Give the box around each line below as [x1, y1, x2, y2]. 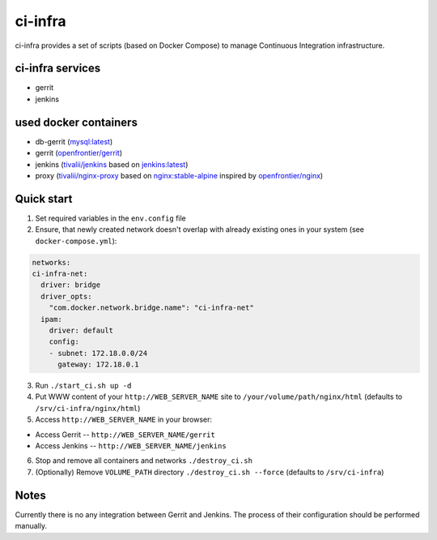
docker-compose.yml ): [35, 236, 117, 246]
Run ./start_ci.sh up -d [35, 381, 132, 391]
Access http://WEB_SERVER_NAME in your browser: [35, 414, 213, 425]
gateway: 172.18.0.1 [57, 360, 139, 369]
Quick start [15, 191, 73, 206]
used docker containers [15, 115, 138, 129]
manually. [15, 521, 48, 531]
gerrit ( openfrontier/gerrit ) [35, 148, 123, 158]
